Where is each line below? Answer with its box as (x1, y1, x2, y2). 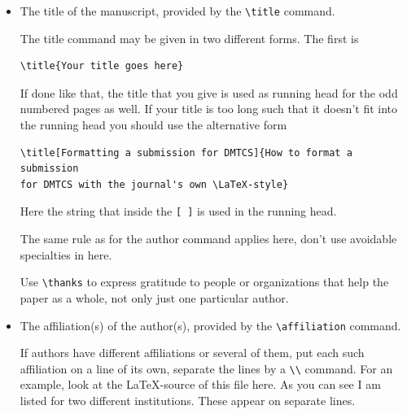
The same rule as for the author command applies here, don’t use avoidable (20, 230, 397, 247)
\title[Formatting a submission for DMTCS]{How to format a (20, 146, 352, 159)
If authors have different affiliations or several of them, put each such (20, 344, 365, 361)
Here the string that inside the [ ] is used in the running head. (20, 203, 337, 220)
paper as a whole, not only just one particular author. (20, 289, 289, 306)
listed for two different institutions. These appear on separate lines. (20, 392, 356, 408)
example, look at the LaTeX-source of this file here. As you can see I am (20, 376, 381, 393)
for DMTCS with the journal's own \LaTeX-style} (20, 178, 289, 190)
